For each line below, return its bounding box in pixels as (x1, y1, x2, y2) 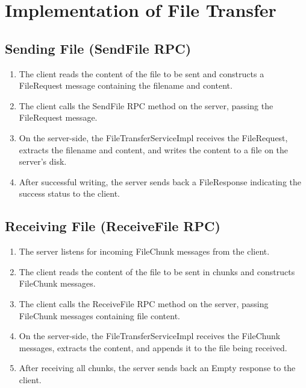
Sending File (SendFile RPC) (5, 39, 192, 57)
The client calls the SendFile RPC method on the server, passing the (19, 99, 273, 112)
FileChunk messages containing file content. (19, 309, 180, 322)
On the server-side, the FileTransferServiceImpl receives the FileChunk (19, 329, 281, 342)
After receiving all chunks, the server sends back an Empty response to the (19, 361, 296, 374)
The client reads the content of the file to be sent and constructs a (19, 67, 264, 80)
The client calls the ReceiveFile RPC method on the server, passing (19, 297, 269, 310)
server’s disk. (19, 155, 67, 168)
